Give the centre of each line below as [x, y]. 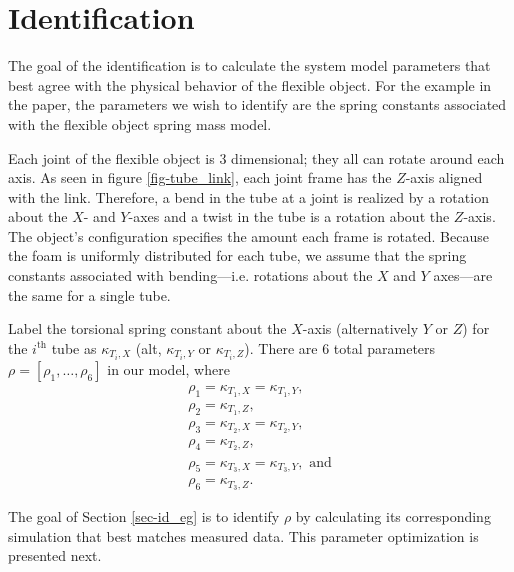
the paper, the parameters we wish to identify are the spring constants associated [257, 104]
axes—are [463, 275]
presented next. [55, 555]
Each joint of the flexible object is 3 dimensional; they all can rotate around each [256, 157]
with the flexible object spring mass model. [140, 123]
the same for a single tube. [89, 294]
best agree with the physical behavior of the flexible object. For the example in [250, 84]
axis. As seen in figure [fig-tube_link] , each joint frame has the [200, 177]
